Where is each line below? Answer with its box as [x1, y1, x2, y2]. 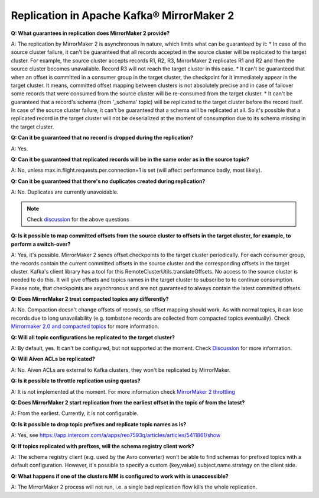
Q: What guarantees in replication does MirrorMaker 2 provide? [11, 30, 170, 37]
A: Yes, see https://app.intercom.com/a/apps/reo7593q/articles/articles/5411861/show [11, 432, 221, 439]
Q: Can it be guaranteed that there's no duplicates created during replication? [11, 178, 206, 185]
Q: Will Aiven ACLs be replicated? [11, 355, 96, 362]
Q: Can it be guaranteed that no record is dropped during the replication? [11, 134, 194, 142]
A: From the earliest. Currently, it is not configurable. [11, 410, 139, 417]
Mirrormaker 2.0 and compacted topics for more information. [11, 323, 159, 330]
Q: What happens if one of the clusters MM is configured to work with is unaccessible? [11, 473, 229, 480]
